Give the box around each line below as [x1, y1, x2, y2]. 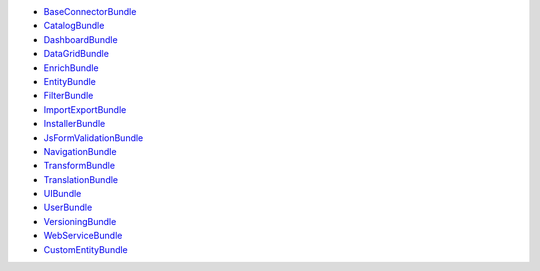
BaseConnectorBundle [43, 6, 137, 17]
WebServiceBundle [43, 230, 123, 242]
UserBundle [43, 201, 93, 214]
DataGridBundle [43, 48, 110, 60]
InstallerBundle [43, 118, 106, 130]
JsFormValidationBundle [43, 131, 144, 144]
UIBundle [43, 188, 82, 200]
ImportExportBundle [43, 103, 127, 115]
